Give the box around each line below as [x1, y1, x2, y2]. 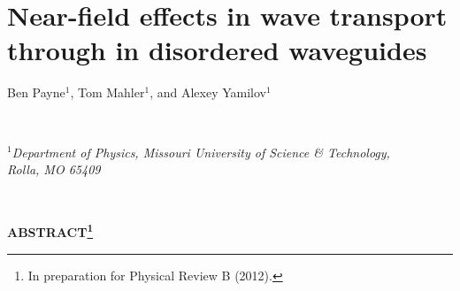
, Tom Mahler [70, 83, 145, 102]
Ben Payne [7, 83, 65, 102]
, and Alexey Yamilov [149, 83, 266, 102]
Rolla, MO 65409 [7, 160, 101, 179]
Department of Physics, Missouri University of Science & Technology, [11, 142, 390, 161]
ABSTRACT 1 [7, 220, 94, 241]
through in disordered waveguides [7, 32, 427, 68]
